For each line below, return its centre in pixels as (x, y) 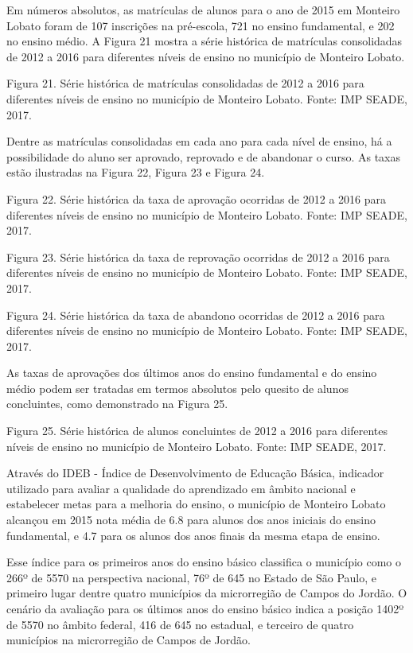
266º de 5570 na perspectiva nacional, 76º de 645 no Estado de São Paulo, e (191, 577)
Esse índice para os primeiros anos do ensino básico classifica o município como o (204, 562)
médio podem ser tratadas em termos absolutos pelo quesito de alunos (177, 388)
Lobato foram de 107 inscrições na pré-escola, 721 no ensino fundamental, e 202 (201, 25)
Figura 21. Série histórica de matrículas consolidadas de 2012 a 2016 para (185, 83)
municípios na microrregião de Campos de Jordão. (129, 640)
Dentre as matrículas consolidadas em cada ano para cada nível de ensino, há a (199, 141)
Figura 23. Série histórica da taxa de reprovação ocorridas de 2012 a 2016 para (198, 257)
